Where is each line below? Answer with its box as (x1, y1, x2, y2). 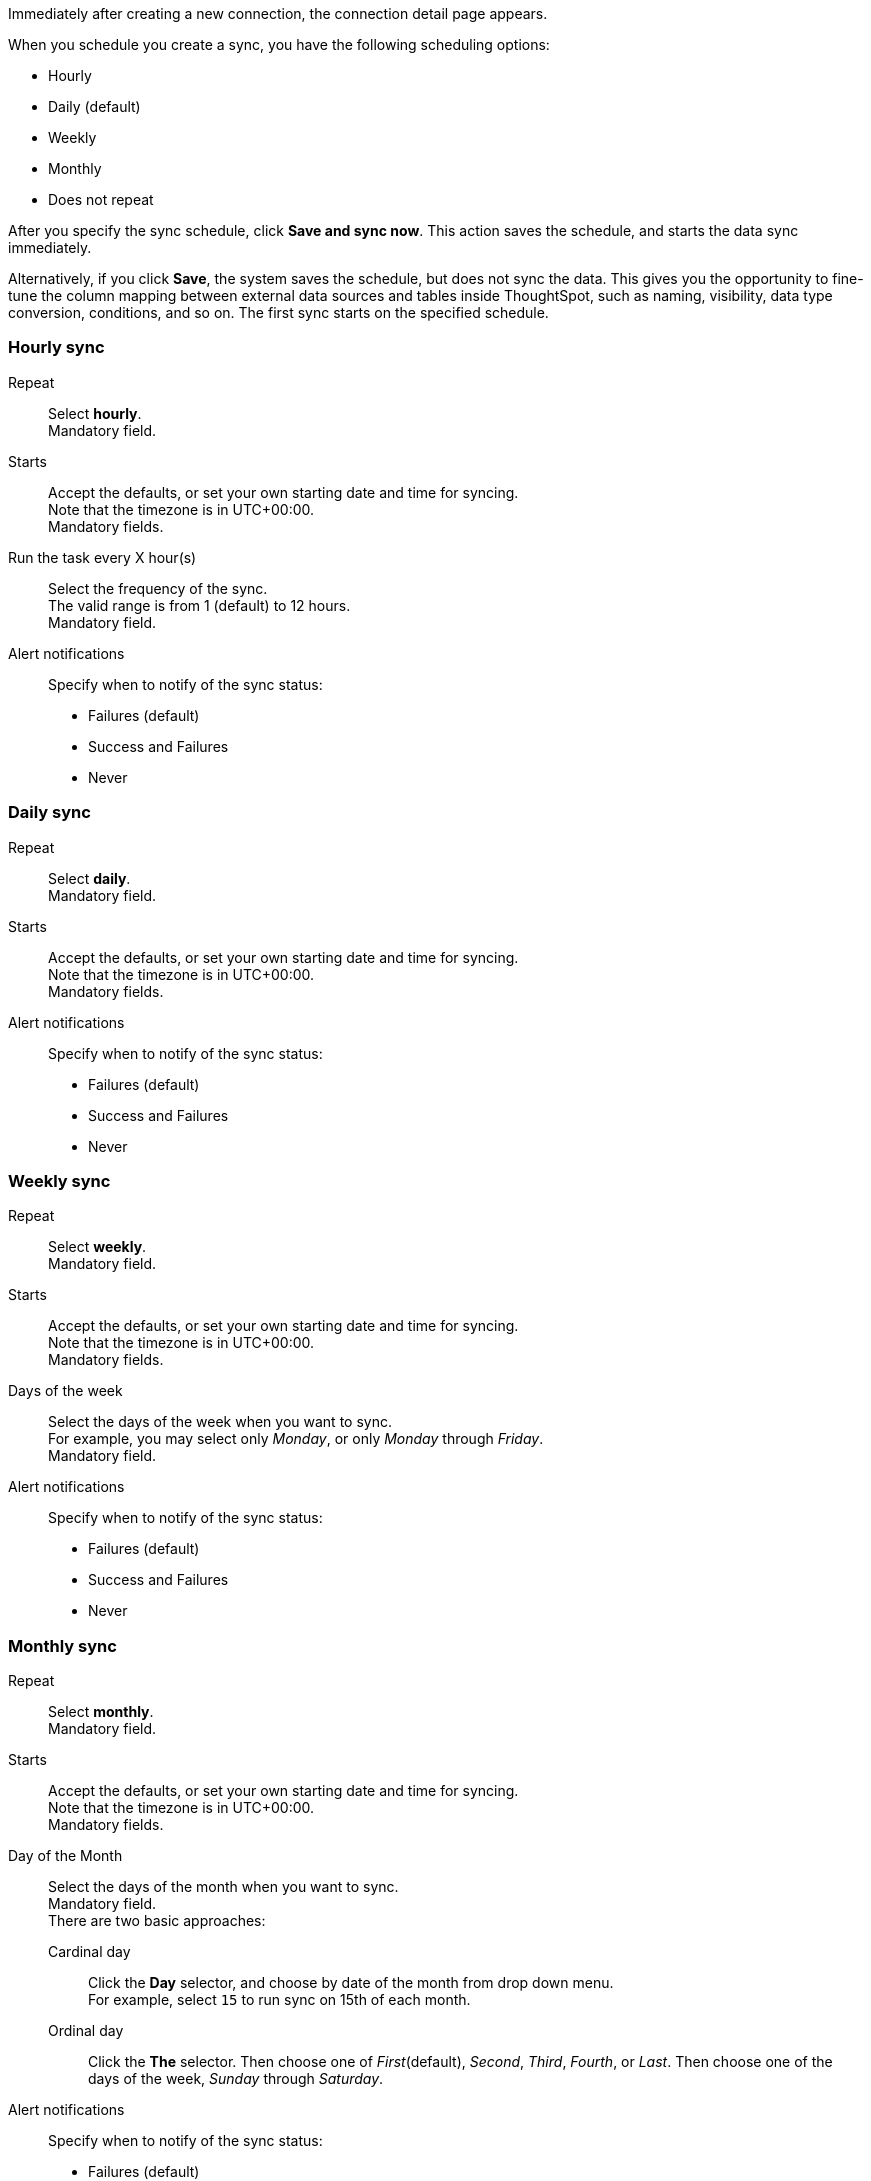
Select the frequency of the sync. (48, 579, 268, 597)
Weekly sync (8, 1170, 111, 1191)
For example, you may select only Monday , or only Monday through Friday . (48, 1430, 544, 1448)
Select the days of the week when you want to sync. (48, 1413, 392, 1431)
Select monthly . (48, 1703, 154, 1720)
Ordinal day (48, 2022, 124, 2039)
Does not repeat (48, 191, 154, 208)
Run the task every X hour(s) (8, 548, 197, 566)
